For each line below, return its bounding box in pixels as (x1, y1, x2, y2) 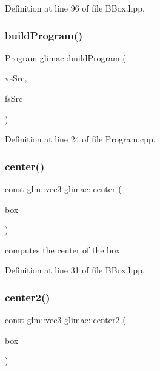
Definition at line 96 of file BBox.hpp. (5, 2, 145, 14)
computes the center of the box (5, 243, 121, 256)
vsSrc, (5, 72, 27, 84)
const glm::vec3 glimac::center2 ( (5, 313, 126, 326)
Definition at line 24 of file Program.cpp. (5, 133, 156, 145)
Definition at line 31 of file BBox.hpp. (5, 264, 145, 276)
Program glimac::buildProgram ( (5, 51, 126, 64)
